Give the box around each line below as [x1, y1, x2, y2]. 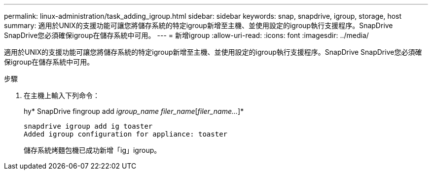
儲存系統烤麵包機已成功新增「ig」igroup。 [24, 146, 161, 154]
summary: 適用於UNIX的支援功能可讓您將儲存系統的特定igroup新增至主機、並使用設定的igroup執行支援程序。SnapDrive [4, 21, 393, 30]
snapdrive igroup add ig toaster [24, 122, 153, 130]
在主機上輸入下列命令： [24, 91, 100, 100]
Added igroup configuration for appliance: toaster [24, 130, 228, 138]
